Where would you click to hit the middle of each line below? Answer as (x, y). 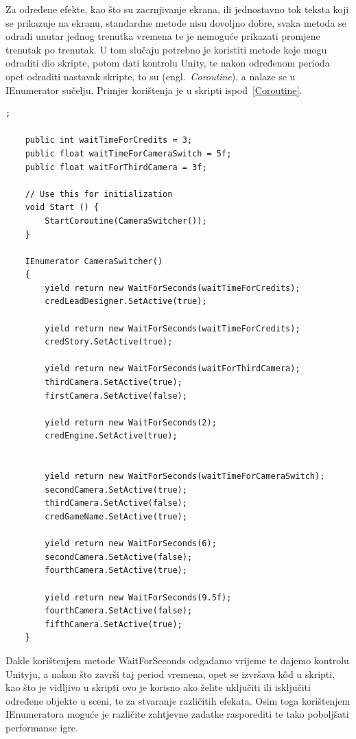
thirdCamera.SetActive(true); (114, 383)
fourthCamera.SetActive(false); (119, 611)
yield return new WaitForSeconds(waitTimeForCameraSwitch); (185, 477)
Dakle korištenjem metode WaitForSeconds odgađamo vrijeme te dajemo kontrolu (177, 660)
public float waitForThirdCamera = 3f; (116, 167)
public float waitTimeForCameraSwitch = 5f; (128, 153)
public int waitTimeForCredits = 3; (109, 140)
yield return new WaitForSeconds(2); (131, 422)
